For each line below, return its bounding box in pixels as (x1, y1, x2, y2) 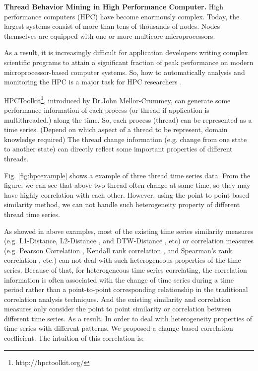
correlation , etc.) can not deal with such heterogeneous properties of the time (4, 255, 241, 265)
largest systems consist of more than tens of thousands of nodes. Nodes (4, 21, 220, 31)
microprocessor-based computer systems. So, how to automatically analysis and (4, 67, 245, 77)
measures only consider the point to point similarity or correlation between (4, 303, 232, 314)
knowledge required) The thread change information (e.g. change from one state (4, 134, 247, 144)
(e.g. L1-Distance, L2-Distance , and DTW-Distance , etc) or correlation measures (4, 235, 254, 246)
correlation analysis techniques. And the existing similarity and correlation (4, 294, 231, 304)
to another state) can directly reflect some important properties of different (4, 144, 233, 154)
